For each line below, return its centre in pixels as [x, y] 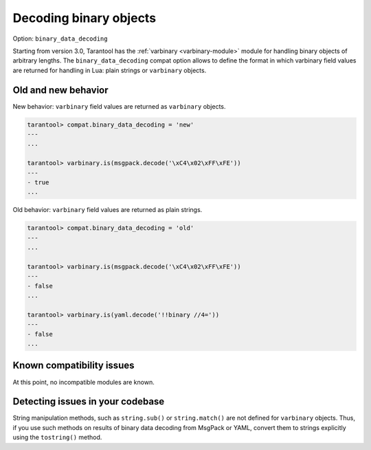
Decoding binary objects [85, 18]
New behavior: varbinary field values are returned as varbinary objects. [119, 106]
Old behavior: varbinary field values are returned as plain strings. [108, 210]
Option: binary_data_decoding [60, 39]
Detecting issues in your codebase [89, 401]
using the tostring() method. [57, 438]
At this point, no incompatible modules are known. [83, 382]
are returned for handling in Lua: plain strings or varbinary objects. [110, 70]
